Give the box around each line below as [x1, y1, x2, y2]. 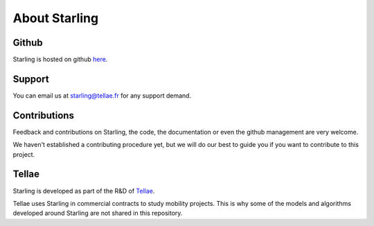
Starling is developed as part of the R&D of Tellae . [12, 186, 155, 195]
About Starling [12, 10, 99, 26]
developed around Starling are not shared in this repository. [12, 209, 183, 218]
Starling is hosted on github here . [12, 55, 108, 64]
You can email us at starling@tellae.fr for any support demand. [12, 91, 192, 100]
